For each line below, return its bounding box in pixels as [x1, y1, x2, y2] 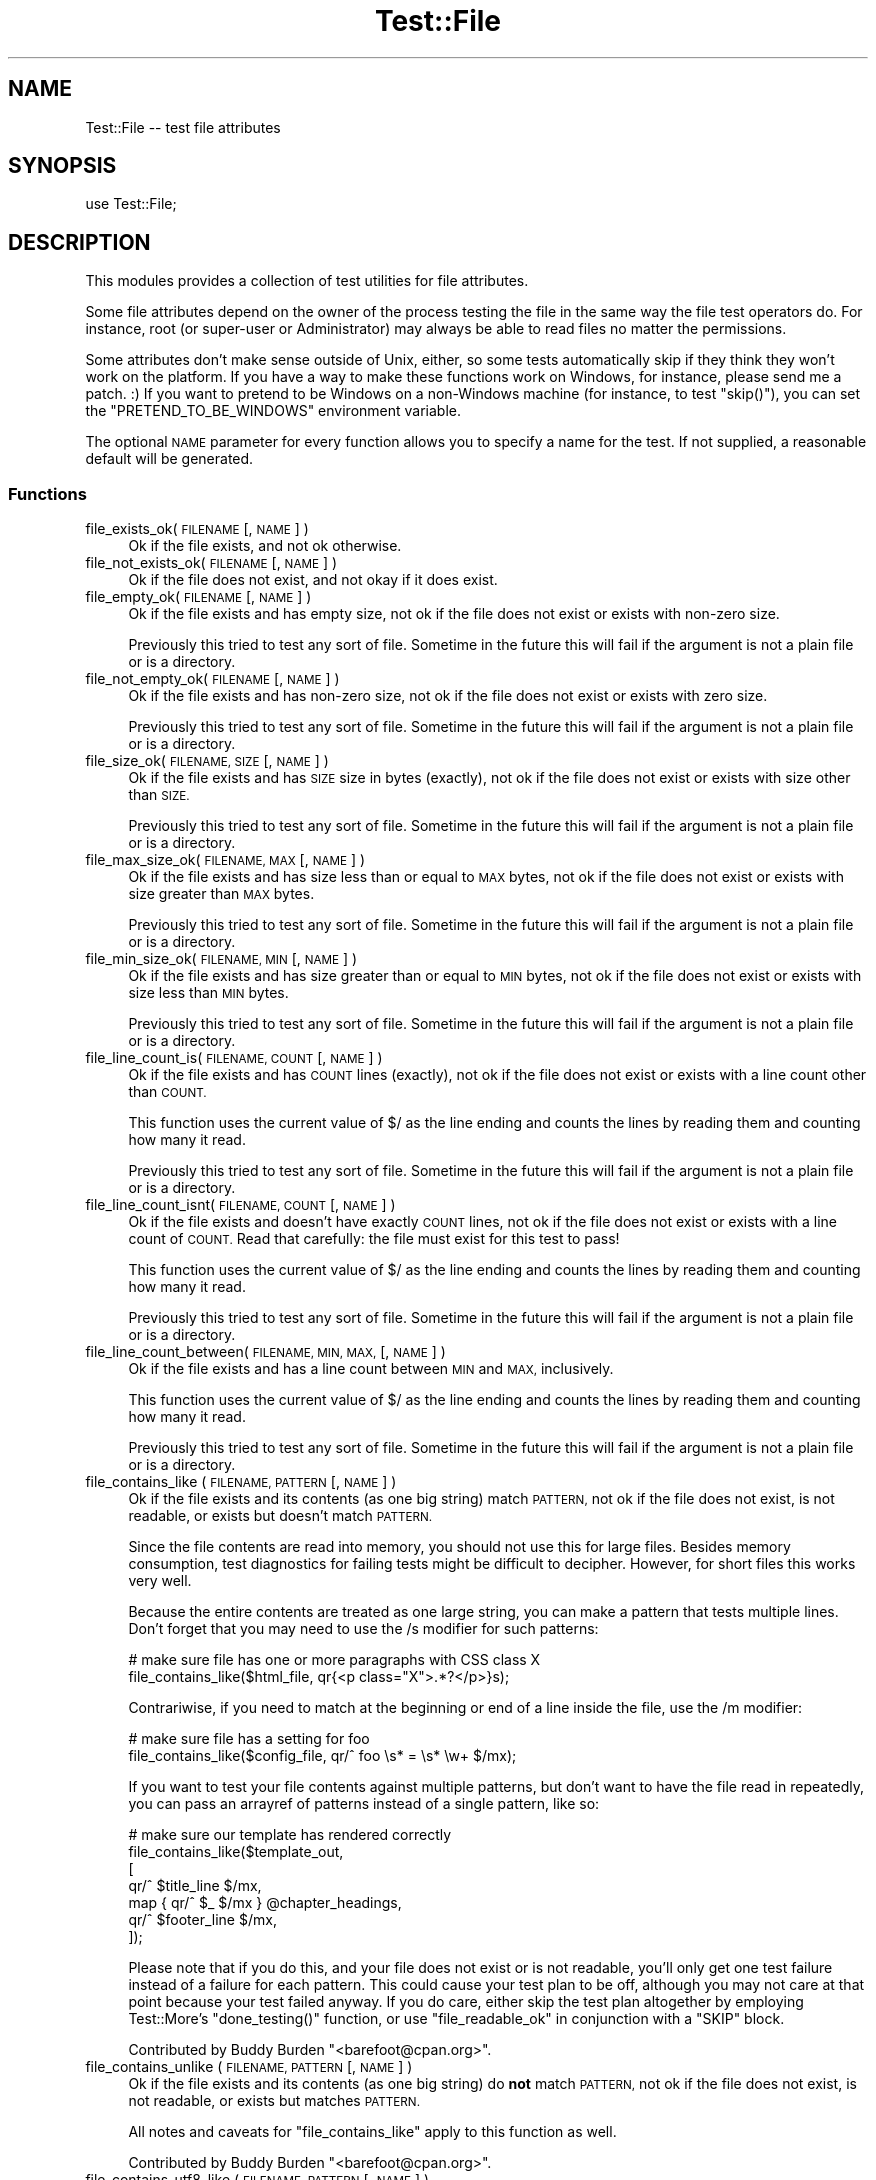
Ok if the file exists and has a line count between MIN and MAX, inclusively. [128, 1360, 614, 1378]
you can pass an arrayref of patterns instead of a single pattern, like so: [128, 1795, 600, 1813]
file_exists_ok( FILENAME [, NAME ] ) [85, 520, 309, 538]
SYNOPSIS [8, 153, 117, 179]
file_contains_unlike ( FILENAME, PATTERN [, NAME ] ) [85, 2058, 413, 2076]
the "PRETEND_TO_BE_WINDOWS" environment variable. [85, 402, 461, 420]
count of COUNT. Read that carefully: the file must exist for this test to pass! [128, 1230, 620, 1248]
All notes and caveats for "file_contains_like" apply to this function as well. [128, 2123, 617, 2141]
